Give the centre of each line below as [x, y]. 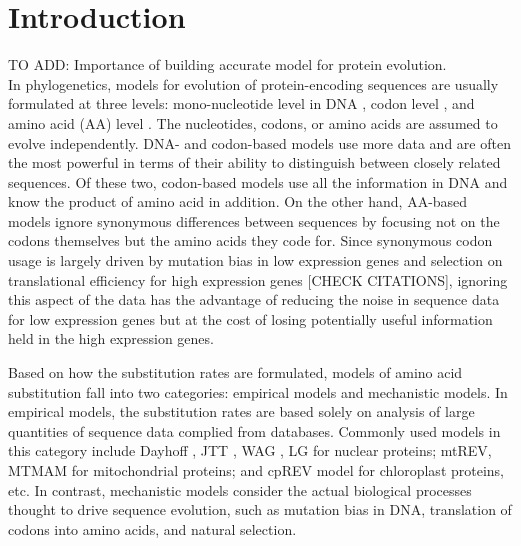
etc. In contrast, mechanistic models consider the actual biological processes [240, 489]
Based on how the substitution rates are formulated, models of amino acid [235, 372]
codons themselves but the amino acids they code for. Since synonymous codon [250, 240]
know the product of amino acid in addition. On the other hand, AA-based [238, 201]
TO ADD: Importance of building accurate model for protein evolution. [227, 64]
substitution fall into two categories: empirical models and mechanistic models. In [258, 391]
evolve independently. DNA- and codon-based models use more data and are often [259, 142]
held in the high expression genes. [111, 338]
